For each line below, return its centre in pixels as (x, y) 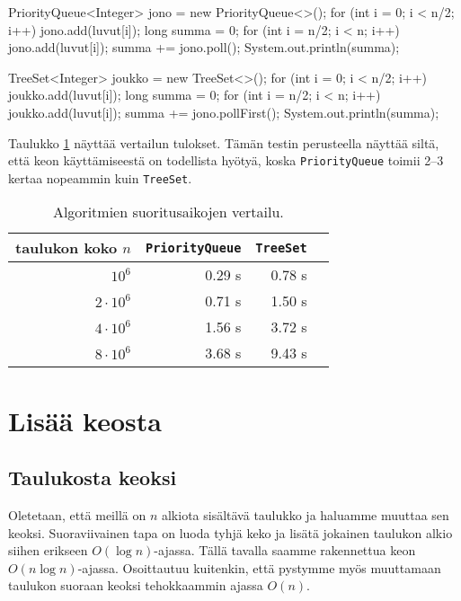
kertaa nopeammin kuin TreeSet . (100, 177)
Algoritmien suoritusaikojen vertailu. (168, 212)
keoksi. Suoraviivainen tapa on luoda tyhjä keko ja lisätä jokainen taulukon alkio (230, 532)
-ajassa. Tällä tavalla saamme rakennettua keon (285, 550)
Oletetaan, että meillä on (77, 515)
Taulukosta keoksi (93, 477)
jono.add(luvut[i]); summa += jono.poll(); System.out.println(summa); (204, 47)
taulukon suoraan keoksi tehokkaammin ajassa (136, 585)
